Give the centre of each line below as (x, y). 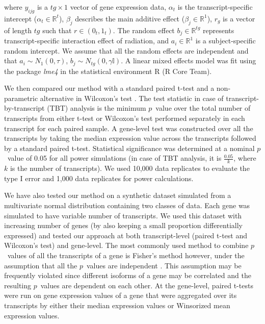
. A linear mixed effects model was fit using (189, 60)
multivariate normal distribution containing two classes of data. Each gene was (127, 205)
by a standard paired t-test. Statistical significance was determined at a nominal (129, 148)
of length (18, 30)
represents (219, 30)
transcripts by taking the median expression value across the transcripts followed (130, 138)
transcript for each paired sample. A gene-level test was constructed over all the (129, 128)
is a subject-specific (226, 41)
